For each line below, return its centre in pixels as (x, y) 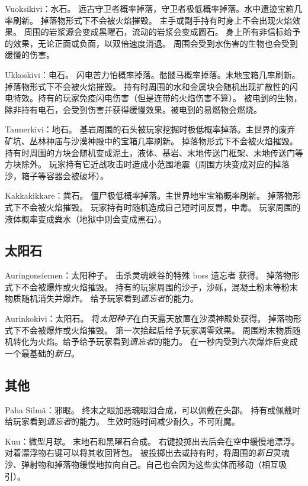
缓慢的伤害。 (30, 55)
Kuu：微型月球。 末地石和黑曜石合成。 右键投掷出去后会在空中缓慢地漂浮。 (152, 441)
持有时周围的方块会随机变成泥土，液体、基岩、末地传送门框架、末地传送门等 (154, 152)
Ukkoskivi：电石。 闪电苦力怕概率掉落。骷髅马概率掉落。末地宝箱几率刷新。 (153, 74)
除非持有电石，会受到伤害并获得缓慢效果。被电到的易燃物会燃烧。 (133, 109)
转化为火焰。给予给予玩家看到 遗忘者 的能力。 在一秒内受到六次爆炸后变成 (155, 341)
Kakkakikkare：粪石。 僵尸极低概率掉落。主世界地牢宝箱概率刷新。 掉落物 (149, 195)
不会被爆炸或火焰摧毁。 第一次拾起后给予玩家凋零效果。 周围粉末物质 (157, 330)
